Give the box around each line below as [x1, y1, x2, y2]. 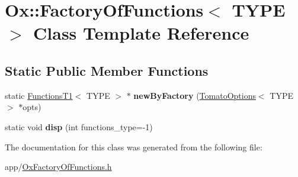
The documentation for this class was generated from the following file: [5, 140, 262, 153]
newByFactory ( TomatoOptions [133, 89, 256, 101]
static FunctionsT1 [5, 89, 73, 101]
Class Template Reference [33, 21, 249, 45]
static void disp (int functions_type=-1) [5, 120, 153, 133]
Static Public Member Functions [5, 61, 209, 79]
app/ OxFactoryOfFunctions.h [5, 160, 112, 173]
